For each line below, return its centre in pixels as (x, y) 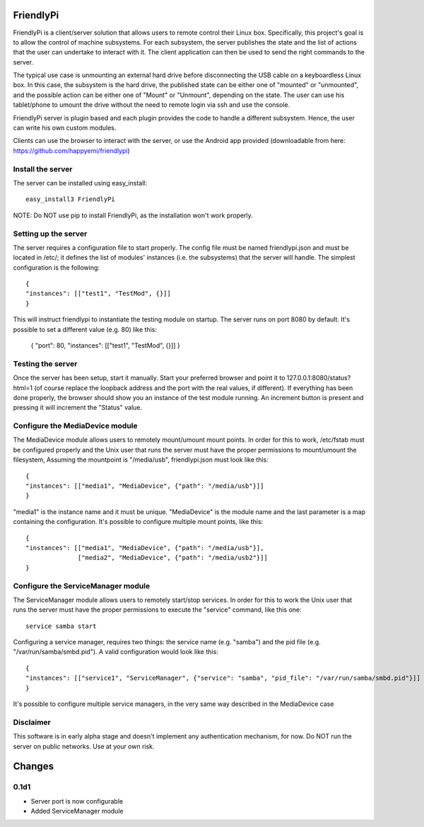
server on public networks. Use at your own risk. (84, 746)
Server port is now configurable (77, 801)
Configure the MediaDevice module (75, 426)
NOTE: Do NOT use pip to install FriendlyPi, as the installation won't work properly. (133, 215)
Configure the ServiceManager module (82, 586)
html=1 (23, 388)
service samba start (61, 626)
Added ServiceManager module (77, 811)
